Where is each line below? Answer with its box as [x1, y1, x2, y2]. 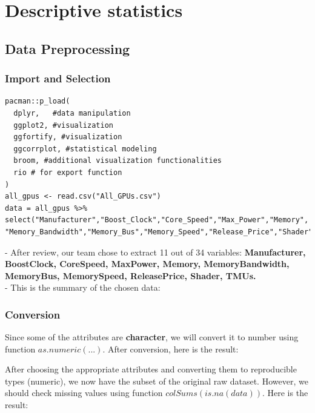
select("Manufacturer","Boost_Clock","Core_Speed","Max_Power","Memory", [5, 216, 309, 225]
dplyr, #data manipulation [13, 108, 131, 117]
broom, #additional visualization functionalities [13, 156, 222, 165]
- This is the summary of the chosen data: [5, 281, 161, 294]
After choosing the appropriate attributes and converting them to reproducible [5, 363, 297, 375]
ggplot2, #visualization [13, 121, 113, 130]
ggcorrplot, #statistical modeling [13, 144, 157, 153]
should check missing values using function [5, 386, 163, 399]
